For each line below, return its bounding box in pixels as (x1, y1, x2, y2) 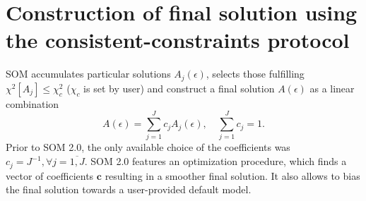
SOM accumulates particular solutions (6, 66, 171, 81)
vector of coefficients (6, 168, 94, 183)
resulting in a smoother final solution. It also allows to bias (105, 168, 360, 183)
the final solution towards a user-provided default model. (6, 182, 252, 197)
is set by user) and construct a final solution (83, 80, 275, 95)
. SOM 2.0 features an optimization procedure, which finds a (84, 154, 347, 169)
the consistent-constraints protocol (6, 25, 350, 54)
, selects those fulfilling (206, 66, 305, 81)
